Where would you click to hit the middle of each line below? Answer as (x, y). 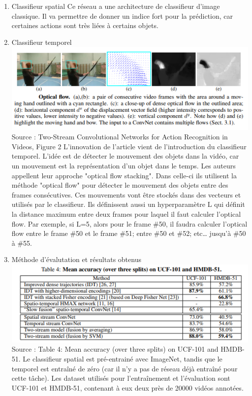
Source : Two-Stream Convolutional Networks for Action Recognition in (120, 137)
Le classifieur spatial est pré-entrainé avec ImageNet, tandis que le (123, 359)
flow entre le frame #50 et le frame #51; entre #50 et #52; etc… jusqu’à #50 (129, 233)
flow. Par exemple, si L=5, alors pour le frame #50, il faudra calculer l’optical (129, 223)
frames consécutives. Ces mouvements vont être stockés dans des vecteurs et (126, 194)
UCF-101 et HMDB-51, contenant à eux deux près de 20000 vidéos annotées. (127, 387)
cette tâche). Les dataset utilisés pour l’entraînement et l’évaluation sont (121, 378)
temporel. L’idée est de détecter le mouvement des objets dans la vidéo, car (125, 156)
